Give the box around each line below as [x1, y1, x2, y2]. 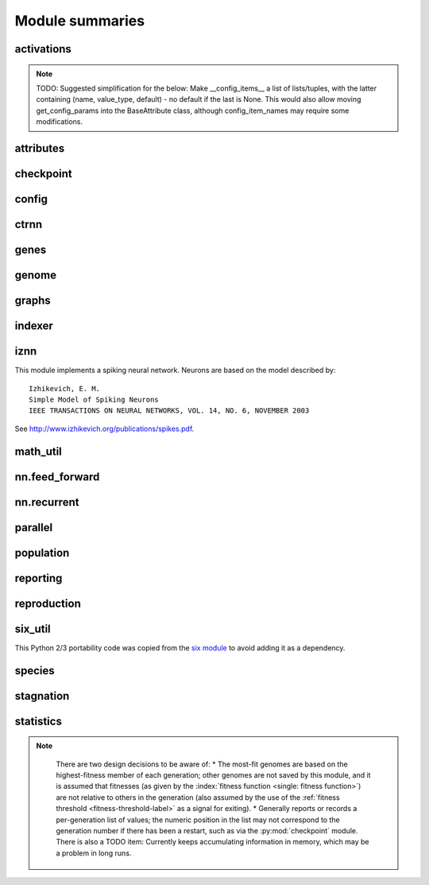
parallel [14, 521, 53, 534]
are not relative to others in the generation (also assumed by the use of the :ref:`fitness [56, 792, 341, 802]
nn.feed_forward [14, 470, 100, 483]
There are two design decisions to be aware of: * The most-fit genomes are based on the [56, 759, 349, 769]
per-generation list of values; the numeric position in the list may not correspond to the [56, 815, 341, 825]
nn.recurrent [14, 495, 79, 509]
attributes [14, 142, 65, 155]
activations [14, 42, 71, 56]
